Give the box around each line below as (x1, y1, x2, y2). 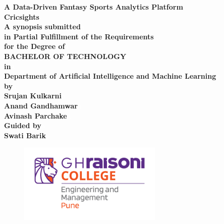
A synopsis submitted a (4, 21, 85, 32)
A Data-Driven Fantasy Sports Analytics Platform (4, 2, 183, 12)
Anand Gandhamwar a (4, 100, 82, 110)
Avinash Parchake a (4, 110, 71, 121)
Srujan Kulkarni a (4, 90, 66, 101)
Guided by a (4, 120, 45, 131)
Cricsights (4, 11, 39, 22)
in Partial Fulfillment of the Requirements (4, 31, 154, 41)
